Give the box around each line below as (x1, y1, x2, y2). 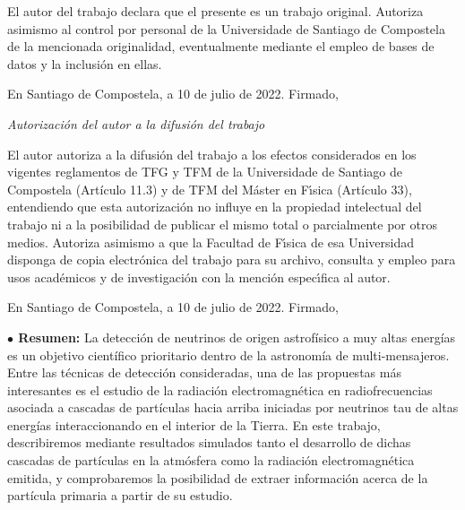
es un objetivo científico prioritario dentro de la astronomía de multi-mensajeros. (7, 345, 450, 364)
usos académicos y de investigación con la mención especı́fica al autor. (7, 267, 391, 286)
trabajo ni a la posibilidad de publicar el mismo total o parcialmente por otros (7, 214, 437, 233)
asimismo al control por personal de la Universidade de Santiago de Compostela (7, 19, 445, 38)
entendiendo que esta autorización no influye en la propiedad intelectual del (7, 197, 422, 216)
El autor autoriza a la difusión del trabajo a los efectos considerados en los (7, 144, 417, 163)
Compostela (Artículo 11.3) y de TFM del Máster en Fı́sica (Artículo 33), (7, 179, 412, 198)
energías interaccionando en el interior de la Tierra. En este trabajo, (7, 415, 381, 434)
